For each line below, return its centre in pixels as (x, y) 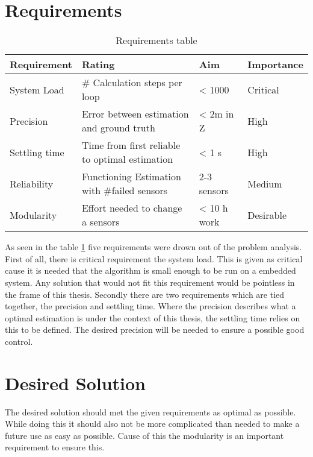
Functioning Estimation (131, 177)
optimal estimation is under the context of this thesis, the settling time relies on (153, 317)
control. (19, 341)
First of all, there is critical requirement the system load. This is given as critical (154, 258)
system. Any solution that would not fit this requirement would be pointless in (150, 282)
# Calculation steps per (132, 83)
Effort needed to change (132, 208)
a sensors (101, 222)
